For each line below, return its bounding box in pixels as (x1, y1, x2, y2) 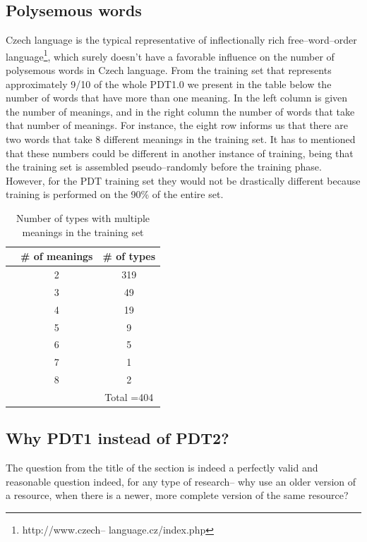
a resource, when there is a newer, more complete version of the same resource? (6, 488, 349, 503)
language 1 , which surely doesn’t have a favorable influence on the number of (6, 47, 335, 63)
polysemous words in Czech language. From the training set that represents (6, 63, 332, 78)
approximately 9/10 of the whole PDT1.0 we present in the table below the (6, 76, 332, 91)
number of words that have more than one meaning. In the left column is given (6, 90, 348, 105)
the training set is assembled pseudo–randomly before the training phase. (6, 159, 322, 174)
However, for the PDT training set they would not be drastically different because (6, 173, 361, 187)
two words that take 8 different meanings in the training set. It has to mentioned (6, 132, 356, 147)
